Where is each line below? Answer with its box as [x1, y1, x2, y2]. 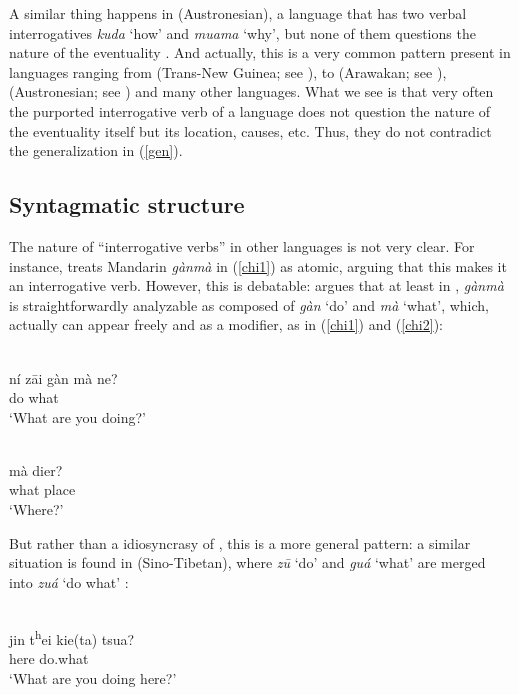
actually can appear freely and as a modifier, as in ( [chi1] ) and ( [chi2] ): [9, 314, 443, 335]
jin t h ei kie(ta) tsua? [9, 626, 135, 649]
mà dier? [9, 459, 63, 480]
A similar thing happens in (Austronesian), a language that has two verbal [9, 3, 467, 23]
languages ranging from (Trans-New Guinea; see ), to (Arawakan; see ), [9, 61, 447, 82]
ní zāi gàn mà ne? [9, 367, 118, 388]
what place [9, 479, 76, 500]
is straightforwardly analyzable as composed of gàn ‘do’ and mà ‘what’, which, [9, 294, 489, 315]
